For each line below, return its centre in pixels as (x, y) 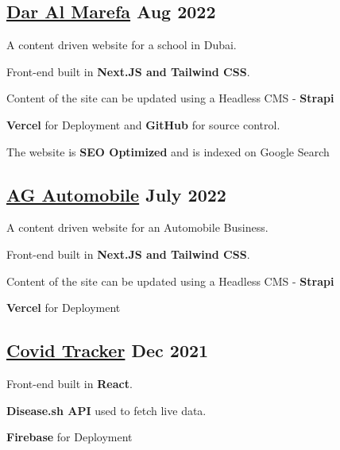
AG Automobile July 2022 (116, 194)
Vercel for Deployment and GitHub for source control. (143, 124)
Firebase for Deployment (70, 437)
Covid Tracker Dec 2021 (108, 350)
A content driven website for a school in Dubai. (122, 45)
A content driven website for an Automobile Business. (137, 227)
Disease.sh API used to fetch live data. (106, 410)
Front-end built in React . (70, 383)
